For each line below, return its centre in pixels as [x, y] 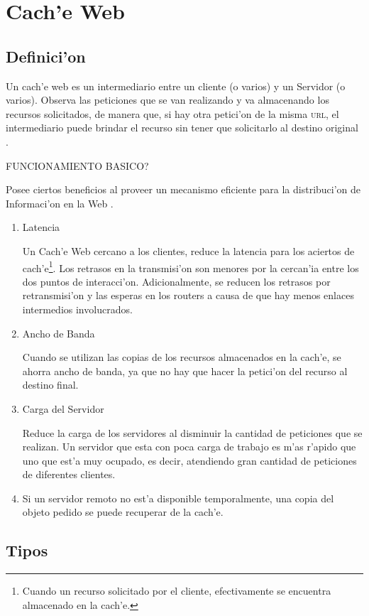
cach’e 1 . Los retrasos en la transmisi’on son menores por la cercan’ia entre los [191, 266]
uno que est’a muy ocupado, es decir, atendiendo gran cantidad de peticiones [189, 460]
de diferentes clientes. [69, 474]
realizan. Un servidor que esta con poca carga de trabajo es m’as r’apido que [189, 447]
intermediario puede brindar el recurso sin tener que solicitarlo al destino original [182, 128]
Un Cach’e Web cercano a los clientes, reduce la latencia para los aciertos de [188, 250]
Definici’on [46, 56]
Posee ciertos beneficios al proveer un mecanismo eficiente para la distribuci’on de [183, 189]
